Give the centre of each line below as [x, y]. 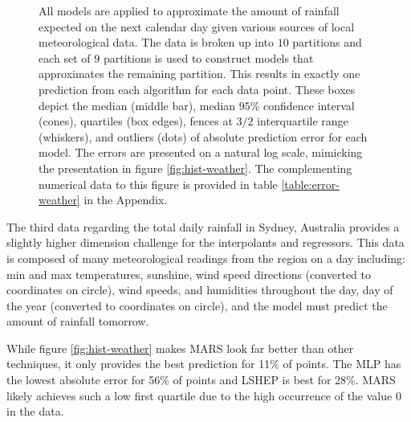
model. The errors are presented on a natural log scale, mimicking [201, 152]
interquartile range [303, 121]
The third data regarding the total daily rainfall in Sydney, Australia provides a [203, 226]
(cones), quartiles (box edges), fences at [136, 121]
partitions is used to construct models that [208, 57]
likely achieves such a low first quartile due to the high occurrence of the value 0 [204, 395]
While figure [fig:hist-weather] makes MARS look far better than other [180, 348]
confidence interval [309, 105]
